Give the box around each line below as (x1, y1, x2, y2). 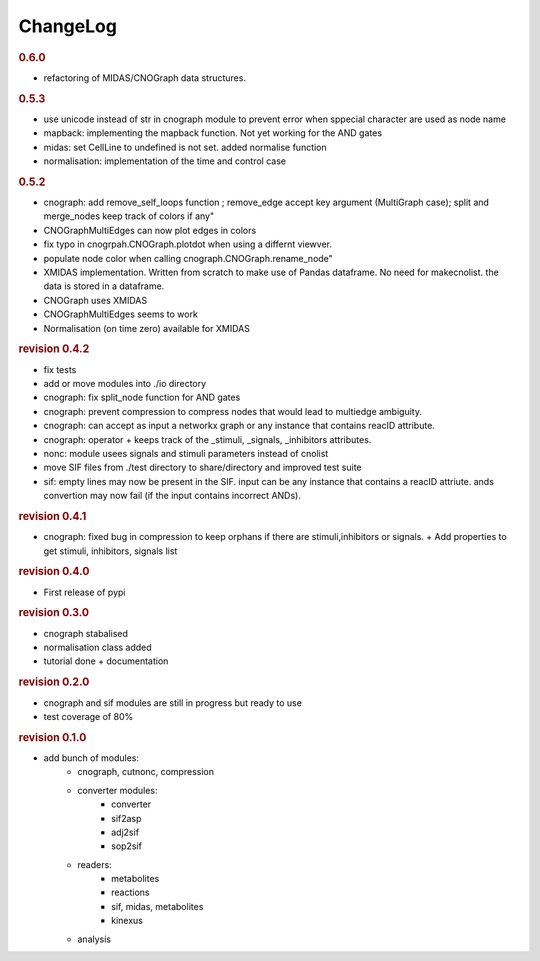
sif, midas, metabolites (111, 900, 204, 912)
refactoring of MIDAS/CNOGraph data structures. (43, 71, 247, 84)
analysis (77, 933, 112, 945)
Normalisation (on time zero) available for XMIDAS (43, 322, 250, 334)
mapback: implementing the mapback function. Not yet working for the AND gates (43, 127, 383, 139)
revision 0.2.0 (18, 675, 90, 689)
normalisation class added (43, 641, 152, 654)
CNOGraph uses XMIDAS (43, 294, 148, 306)
